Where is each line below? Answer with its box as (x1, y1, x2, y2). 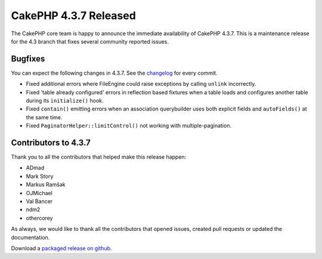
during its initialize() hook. (26, 97, 104, 104)
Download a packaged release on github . (11, 245, 113, 252)
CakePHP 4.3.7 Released (11, 9, 137, 22)
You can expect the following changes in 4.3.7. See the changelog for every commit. (11, 69, 218, 76)
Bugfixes (11, 54, 45, 64)
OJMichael (26, 189, 53, 196)
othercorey (26, 214, 53, 221)
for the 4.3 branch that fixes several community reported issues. (11, 38, 169, 45)
